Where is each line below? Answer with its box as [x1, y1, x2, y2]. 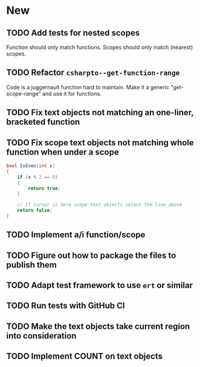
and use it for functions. [42, 90, 102, 97]
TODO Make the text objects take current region [6, 321, 190, 331]
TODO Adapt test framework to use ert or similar [6, 280, 193, 290]
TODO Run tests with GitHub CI [6, 301, 125, 311]
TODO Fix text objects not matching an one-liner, [6, 107, 194, 118]
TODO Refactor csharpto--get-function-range [6, 68, 180, 78]
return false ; [17, 208, 53, 214]
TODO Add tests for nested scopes [6, 28, 140, 38]
